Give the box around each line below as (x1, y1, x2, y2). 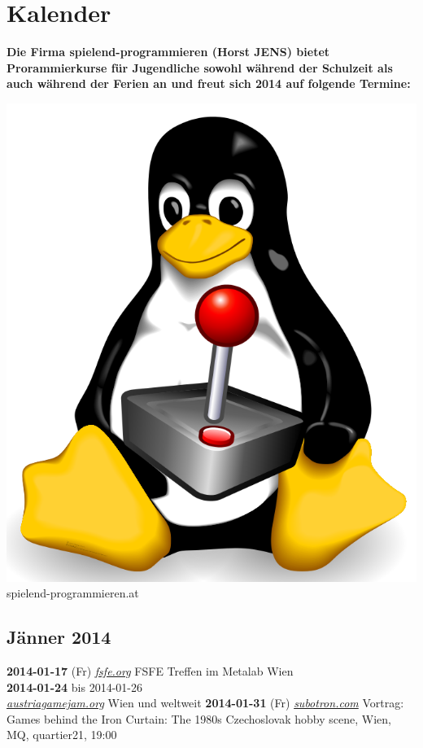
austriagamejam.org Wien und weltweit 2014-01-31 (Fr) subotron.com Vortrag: (7, 694, 404, 711)
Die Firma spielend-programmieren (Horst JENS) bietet (7, 43, 330, 60)
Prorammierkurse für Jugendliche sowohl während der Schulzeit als (7, 59, 393, 76)
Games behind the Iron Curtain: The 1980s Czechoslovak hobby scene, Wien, (7, 710, 391, 727)
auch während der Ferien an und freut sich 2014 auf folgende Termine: (7, 75, 411, 92)
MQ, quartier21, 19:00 (7, 726, 117, 743)
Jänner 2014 (7, 624, 111, 650)
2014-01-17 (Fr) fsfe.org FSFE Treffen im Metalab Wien (7, 662, 294, 679)
